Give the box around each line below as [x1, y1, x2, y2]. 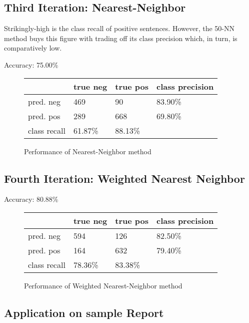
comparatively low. [4, 43, 62, 53]
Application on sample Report [4, 304, 164, 320]
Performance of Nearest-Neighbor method [24, 146, 151, 156]
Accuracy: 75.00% [4, 59, 58, 70]
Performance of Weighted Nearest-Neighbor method [24, 280, 182, 290]
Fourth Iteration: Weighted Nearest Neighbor [4, 170, 245, 186]
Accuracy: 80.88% [4, 194, 58, 204]
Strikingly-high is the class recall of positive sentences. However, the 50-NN [4, 23, 234, 34]
